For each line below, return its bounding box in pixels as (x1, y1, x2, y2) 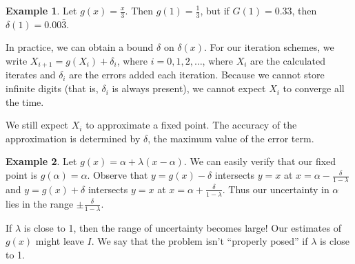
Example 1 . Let (6, 3, 77, 17)
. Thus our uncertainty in (222, 181, 329, 196)
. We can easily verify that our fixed (183, 154, 336, 168)
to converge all (283, 81, 345, 96)
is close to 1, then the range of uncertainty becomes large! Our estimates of (23, 220, 341, 234)
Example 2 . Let (6, 154, 77, 168)
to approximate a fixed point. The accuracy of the (85, 118, 297, 132)
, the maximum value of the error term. (148, 131, 314, 145)
